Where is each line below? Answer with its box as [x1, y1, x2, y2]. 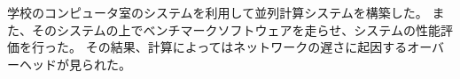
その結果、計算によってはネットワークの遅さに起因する [85, 38, 408, 56]
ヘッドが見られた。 [19, 54, 131, 73]
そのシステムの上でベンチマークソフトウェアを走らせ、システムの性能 [31, 20, 441, 39]
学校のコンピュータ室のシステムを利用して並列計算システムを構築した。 [7, 4, 428, 21]
